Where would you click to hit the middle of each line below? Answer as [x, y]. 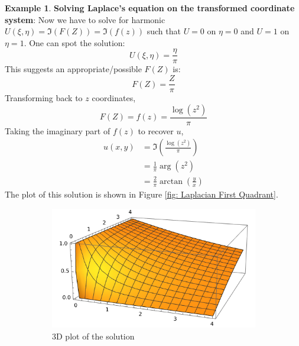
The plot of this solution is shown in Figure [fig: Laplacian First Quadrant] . [142, 194]
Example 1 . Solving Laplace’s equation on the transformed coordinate [150, 8]
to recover [156, 130]
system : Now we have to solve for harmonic [85, 19]
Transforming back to [44, 98]
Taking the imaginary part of [58, 130]
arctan [171, 181]
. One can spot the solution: [74, 42]
